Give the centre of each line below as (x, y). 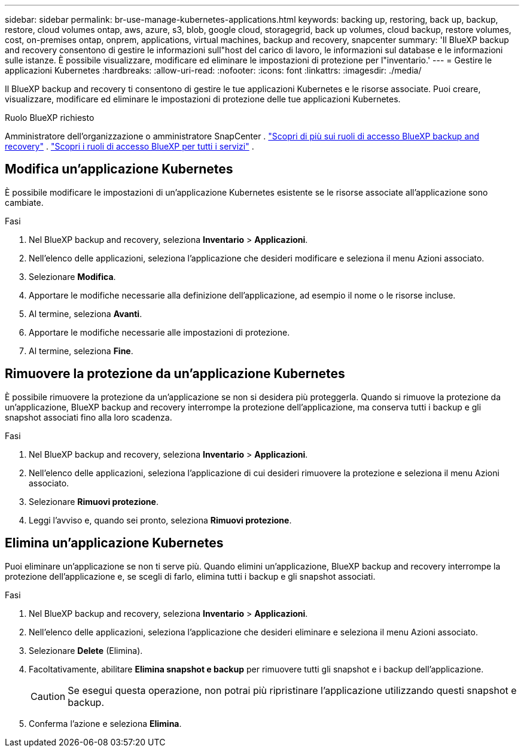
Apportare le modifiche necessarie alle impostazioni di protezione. (159, 332)
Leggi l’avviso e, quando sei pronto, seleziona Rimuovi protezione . (160, 520)
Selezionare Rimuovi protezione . (94, 501)
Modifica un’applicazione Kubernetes (119, 169)
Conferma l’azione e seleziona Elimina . (105, 723)
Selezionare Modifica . (72, 276)
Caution (48, 696)
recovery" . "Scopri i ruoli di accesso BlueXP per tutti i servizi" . (130, 146)
